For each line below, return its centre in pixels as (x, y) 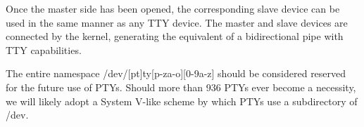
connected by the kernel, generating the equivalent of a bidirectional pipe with (175, 36)
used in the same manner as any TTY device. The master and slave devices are (177, 22)
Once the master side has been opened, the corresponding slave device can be (173, 8)
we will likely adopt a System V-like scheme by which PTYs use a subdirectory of (182, 101)
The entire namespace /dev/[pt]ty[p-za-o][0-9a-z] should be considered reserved (176, 73)
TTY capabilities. (44, 49)
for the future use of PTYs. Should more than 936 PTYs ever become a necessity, (181, 87)
